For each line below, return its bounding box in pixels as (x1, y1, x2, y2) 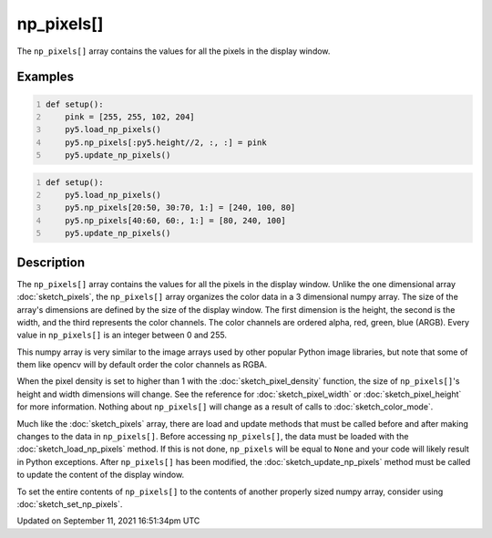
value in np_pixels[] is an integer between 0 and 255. (16, 329, 228, 341)
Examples (16, 69, 75, 85)
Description (16, 254, 86, 270)
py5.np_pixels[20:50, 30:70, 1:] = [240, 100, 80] (65, 202, 296, 213)
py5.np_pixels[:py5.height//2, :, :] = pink (65, 137, 268, 148)
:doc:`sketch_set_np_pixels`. (16, 499, 123, 510)
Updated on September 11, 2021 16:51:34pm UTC (16, 515, 200, 526)
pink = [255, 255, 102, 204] (65, 111, 195, 122)
